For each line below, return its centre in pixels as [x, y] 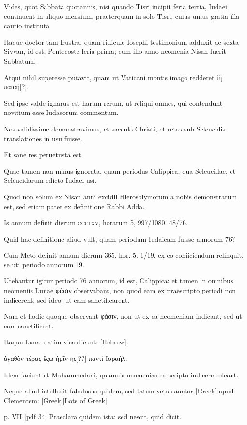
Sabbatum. [20, 60]
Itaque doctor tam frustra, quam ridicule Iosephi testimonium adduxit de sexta [122, 41]
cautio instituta [27, 25]
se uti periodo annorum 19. [44, 264]
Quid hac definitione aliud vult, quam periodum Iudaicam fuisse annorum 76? [120, 238]
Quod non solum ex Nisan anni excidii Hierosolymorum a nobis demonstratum [121, 196]
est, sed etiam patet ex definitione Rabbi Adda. [74, 206]
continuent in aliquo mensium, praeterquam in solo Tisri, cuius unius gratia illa [122, 16]
